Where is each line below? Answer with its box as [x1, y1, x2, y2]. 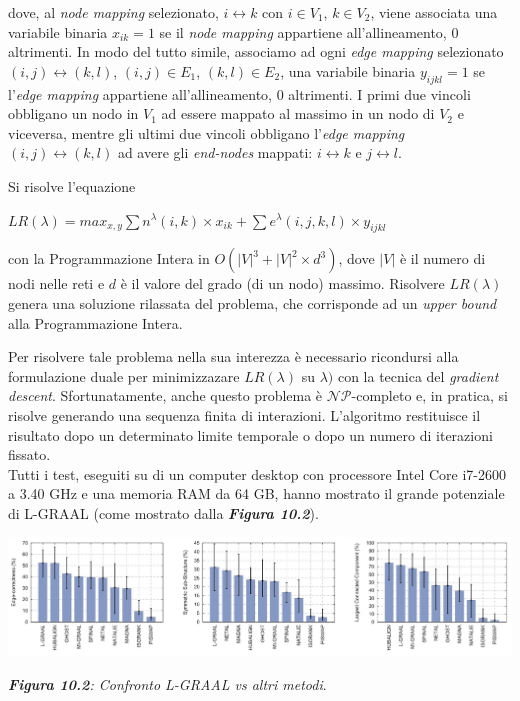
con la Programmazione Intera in [8, 248, 210, 269]
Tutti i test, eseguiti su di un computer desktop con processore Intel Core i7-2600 [8, 463, 506, 484]
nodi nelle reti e [8, 273, 105, 294]
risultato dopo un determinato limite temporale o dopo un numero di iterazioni [8, 424, 493, 445]
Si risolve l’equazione [8, 175, 136, 196]
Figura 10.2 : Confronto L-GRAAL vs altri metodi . [8, 673, 327, 694]
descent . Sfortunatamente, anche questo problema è [8, 385, 323, 406]
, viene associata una [370, 2, 498, 22]
